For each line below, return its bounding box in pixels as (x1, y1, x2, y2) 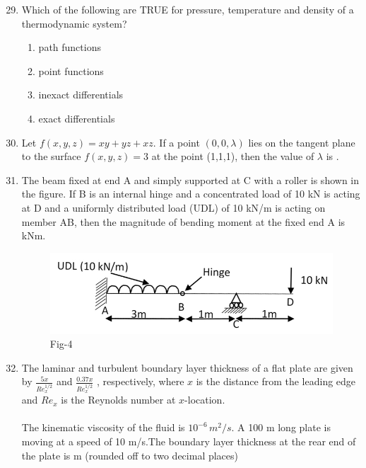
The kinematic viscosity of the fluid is (21, 420, 185, 435)
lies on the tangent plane (248, 135, 355, 149)
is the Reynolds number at (61, 392, 176, 407)
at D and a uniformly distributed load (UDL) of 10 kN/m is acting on (21, 200, 326, 215)
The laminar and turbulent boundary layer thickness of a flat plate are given (21, 360, 353, 375)
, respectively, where (96, 374, 184, 389)
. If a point (153, 135, 200, 149)
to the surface (21, 149, 81, 164)
